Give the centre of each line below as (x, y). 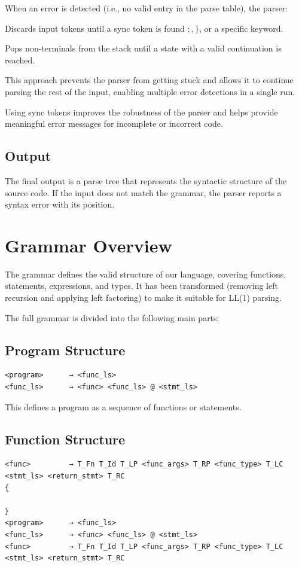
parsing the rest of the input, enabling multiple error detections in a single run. (150, 91)
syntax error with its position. (60, 204)
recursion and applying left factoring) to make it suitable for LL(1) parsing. (143, 298)
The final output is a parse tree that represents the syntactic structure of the (146, 180)
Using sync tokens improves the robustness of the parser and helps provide (141, 112)
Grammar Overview (89, 245)
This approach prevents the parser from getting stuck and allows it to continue (149, 80)
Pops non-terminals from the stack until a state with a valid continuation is (143, 48)
